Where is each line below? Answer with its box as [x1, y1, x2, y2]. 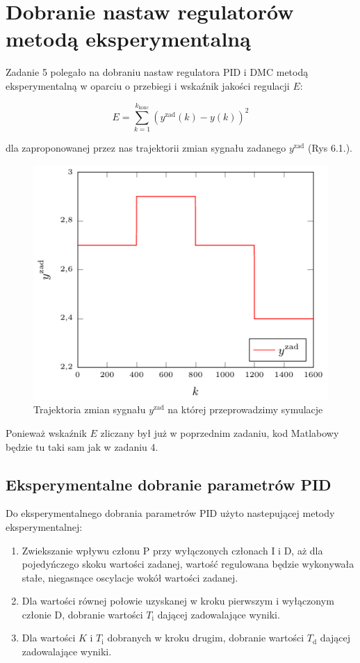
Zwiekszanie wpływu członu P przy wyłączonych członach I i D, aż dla [22, 543, 323, 557]
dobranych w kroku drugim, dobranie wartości [107, 630, 304, 645]
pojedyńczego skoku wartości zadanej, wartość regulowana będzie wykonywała [22, 557, 354, 571]
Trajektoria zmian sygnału [33, 402, 146, 417]
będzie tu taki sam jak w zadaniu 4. [6, 439, 158, 454]
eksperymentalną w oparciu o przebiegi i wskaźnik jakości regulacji [6, 78, 290, 93]
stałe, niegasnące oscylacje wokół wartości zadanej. [22, 570, 238, 584]
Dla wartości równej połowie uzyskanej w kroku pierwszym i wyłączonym [22, 593, 334, 608]
